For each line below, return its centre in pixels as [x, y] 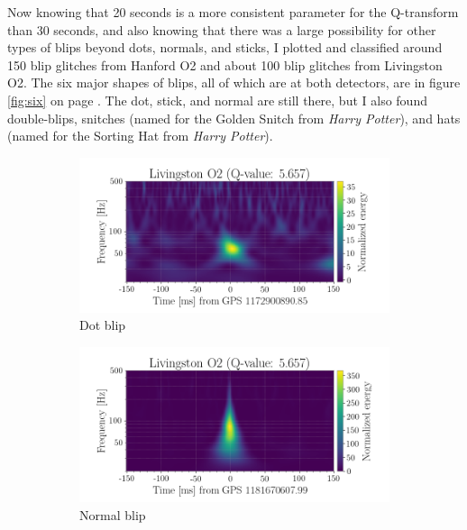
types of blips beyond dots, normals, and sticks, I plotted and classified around [225, 47]
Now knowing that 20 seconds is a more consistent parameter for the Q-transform [233, 12]
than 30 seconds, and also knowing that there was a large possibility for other [222, 29]
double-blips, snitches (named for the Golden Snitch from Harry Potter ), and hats [234, 118]
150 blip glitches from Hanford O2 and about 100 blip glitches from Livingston [225, 64]
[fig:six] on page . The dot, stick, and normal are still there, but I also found [217, 100]
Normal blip [113, 514]
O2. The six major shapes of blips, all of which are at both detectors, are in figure [234, 82]
